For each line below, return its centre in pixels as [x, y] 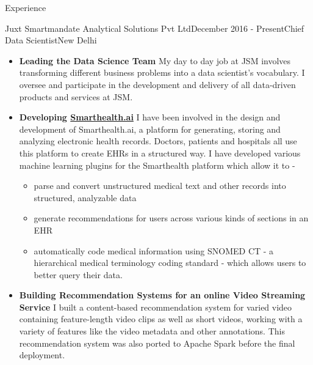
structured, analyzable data [85, 197]
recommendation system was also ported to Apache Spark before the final [157, 343]
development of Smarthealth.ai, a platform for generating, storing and [150, 129]
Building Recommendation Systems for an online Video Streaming [162, 295]
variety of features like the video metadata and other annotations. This [152, 331]
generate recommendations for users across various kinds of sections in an [171, 218]
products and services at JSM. [76, 96]
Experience [26, 7]
